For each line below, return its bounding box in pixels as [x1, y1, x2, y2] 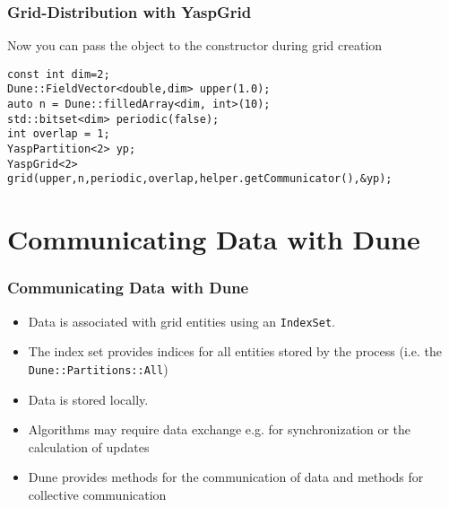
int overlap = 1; [7, 127, 110, 141]
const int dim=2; [7, 67, 110, 81]
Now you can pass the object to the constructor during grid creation [7, 36, 383, 55]
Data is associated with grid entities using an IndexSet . [28, 311, 335, 330]
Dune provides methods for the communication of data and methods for [28, 468, 424, 486]
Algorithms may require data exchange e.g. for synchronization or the [28, 420, 411, 439]
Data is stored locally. [28, 389, 149, 408]
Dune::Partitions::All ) [28, 359, 168, 378]
